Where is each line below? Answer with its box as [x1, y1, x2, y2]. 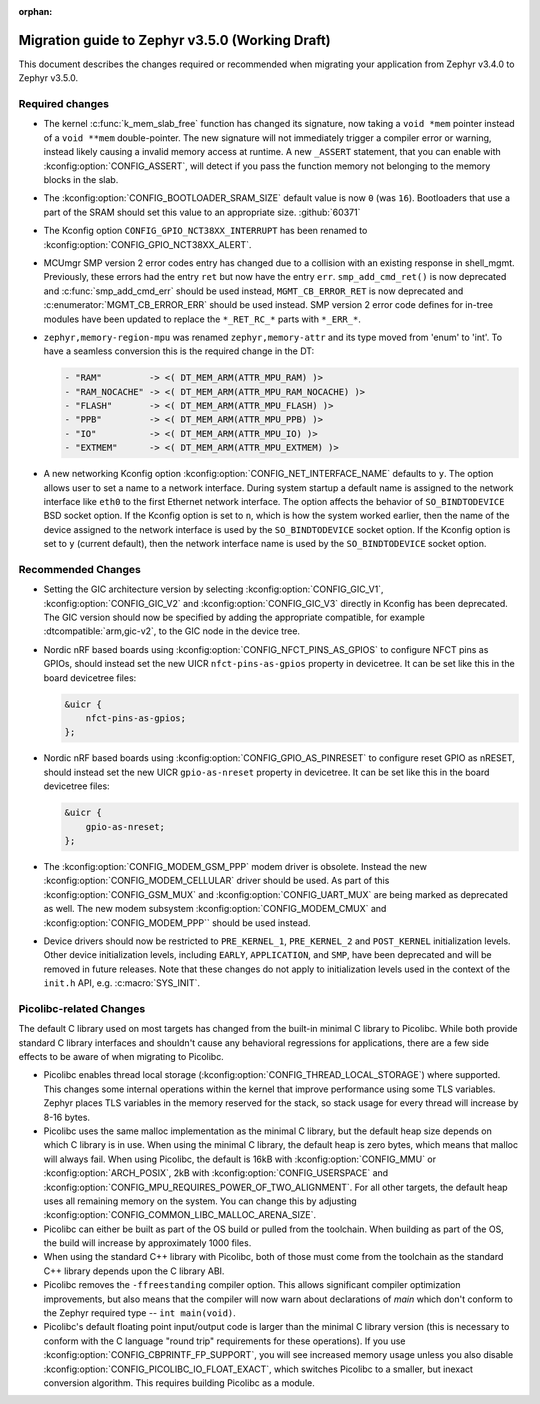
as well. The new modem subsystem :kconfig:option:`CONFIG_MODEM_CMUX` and [43, 903, 387, 915]
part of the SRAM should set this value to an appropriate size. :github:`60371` [43, 206, 361, 218]
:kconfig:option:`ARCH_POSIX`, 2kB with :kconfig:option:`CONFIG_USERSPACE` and [43, 1167, 389, 1179]
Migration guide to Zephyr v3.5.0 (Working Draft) [18, 31, 332, 49]
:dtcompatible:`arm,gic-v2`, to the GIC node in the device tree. [43, 625, 300, 637]
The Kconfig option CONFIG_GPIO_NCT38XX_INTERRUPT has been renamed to [43, 225, 368, 237]
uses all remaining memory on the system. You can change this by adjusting [43, 1195, 357, 1207]
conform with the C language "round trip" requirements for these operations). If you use [43, 1335, 406, 1347]
